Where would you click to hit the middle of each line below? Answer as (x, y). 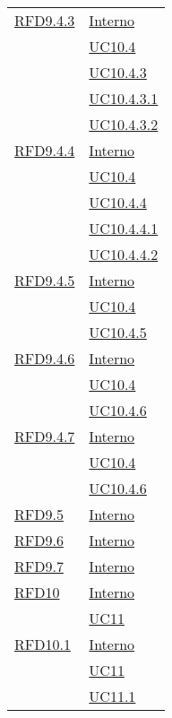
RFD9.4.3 (45, 20)
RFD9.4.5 (45, 280)
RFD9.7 (39, 566)
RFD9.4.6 (45, 358)
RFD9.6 (39, 540)
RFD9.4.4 (45, 150)
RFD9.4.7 (45, 436)
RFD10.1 (43, 644)
